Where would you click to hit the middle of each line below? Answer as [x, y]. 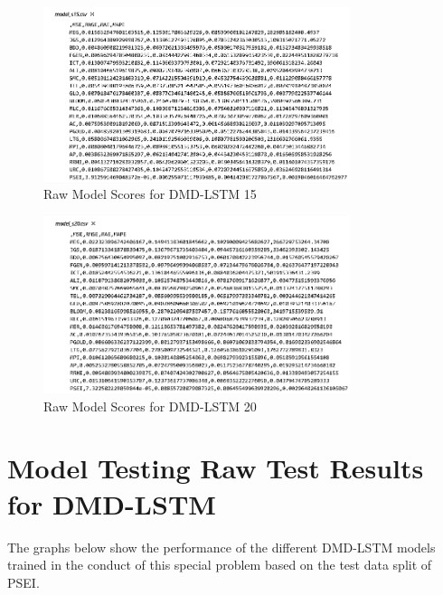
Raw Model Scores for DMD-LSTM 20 [150, 406]
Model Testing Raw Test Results [216, 468]
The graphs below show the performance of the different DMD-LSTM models [221, 547]
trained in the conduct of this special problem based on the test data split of [220, 565]
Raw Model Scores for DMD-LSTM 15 [150, 194]
